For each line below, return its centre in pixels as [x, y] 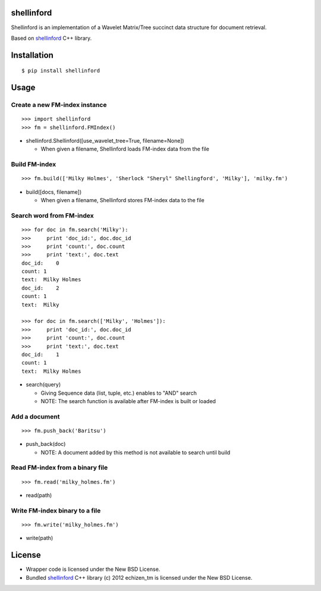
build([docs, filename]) [54, 192]
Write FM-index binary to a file [56, 510]
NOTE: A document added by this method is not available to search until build [136, 452]
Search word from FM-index [53, 215]
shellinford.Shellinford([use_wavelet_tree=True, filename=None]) [105, 141]
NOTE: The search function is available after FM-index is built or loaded [128, 401]
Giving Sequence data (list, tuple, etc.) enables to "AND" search [119, 393]
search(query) [43, 385]
